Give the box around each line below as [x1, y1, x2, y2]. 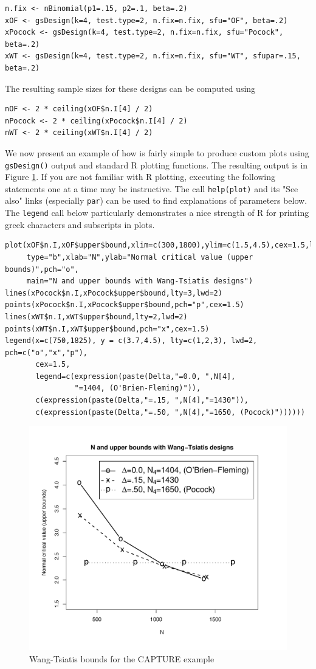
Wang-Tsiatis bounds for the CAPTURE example [29, 652, 215, 665]
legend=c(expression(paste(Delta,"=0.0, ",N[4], [35, 372, 236, 381]
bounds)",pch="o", [5, 265, 79, 274]
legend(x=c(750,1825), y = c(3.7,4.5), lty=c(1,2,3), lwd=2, [5, 336, 258, 345]
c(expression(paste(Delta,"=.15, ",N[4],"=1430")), [35, 396, 249, 405]
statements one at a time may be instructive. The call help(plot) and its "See [5, 182, 298, 195]
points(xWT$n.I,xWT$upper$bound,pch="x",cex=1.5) [5, 324, 210, 333]
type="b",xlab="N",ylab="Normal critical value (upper [26, 252, 253, 262]
